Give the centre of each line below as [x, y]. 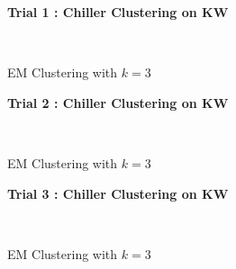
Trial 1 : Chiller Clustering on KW [118, 12]
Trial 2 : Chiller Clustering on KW [118, 102]
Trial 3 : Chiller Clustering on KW [118, 193]
